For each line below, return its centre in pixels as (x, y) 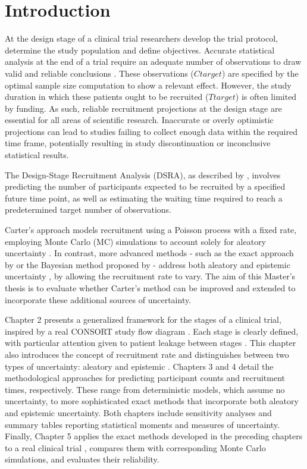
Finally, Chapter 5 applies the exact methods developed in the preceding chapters (154, 436)
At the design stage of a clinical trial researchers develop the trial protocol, (142, 38)
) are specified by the (260, 73)
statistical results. (37, 155)
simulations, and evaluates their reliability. (82, 459)
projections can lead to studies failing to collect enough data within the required (151, 131)
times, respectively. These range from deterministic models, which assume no (145, 389)
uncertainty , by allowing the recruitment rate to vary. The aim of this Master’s (150, 276)
